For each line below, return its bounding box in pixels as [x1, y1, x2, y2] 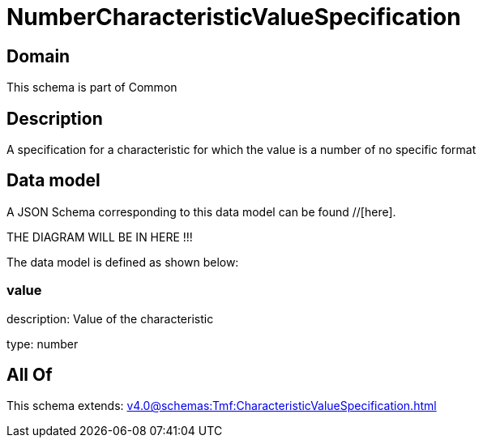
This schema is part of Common [6, 80, 177, 95]
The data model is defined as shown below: [6, 254, 239, 269]
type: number [6, 336, 79, 351]
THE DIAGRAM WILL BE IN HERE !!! [6, 229, 193, 244]
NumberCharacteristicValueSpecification [6, 3, 461, 31]
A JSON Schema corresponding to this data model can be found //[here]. [6, 204, 396, 219]
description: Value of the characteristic [6, 311, 214, 326]
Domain [6, 45, 71, 66]
